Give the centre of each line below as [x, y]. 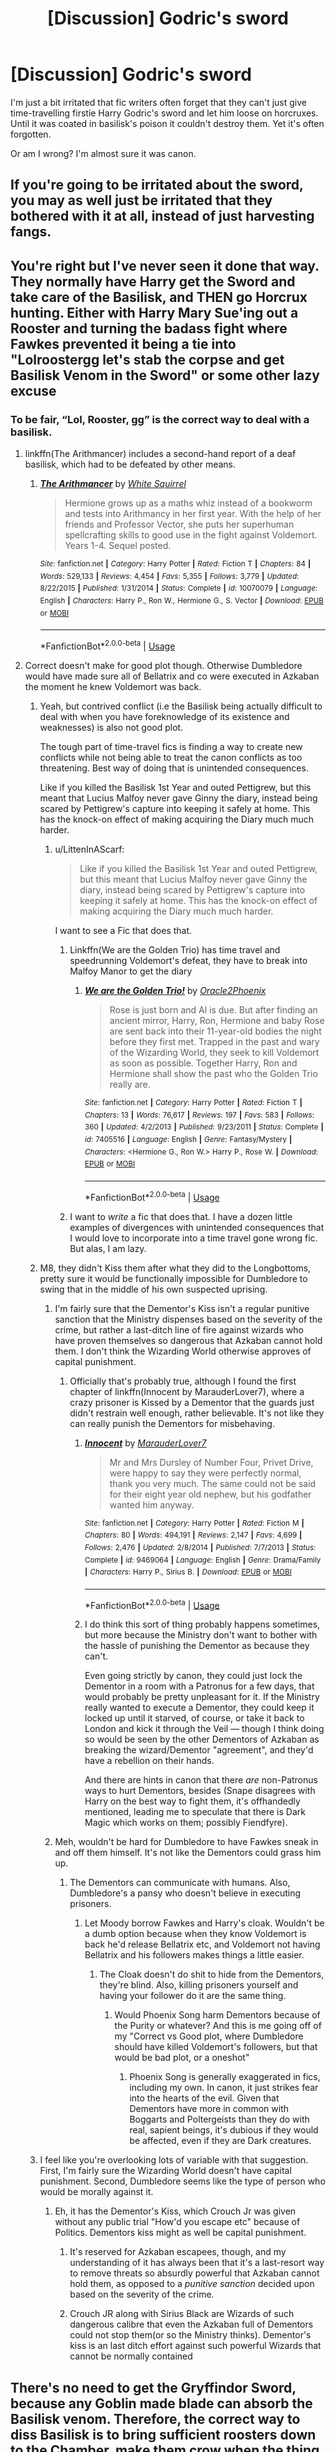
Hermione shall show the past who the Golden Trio [213, 1073]
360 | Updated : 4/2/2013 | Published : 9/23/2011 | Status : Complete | [204, 1127]
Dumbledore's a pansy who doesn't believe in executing [185, 1893]
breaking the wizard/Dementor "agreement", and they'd [199, 1750]
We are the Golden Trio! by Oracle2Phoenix [175, 990]
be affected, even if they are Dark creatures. [220, 2141]
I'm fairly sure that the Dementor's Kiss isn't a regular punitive [182, 1308]
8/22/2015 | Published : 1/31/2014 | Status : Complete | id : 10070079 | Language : [178, 588]
